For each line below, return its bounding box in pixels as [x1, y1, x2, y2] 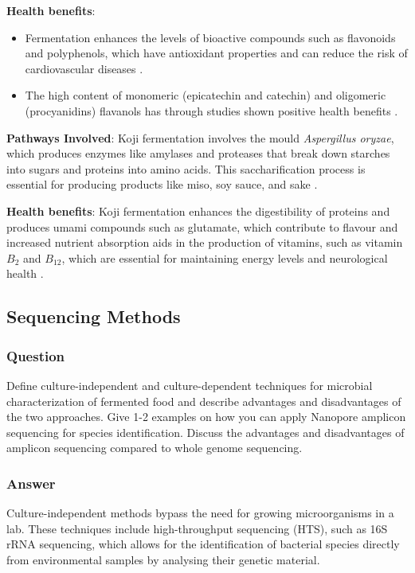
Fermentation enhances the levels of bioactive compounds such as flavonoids [25, 29, 396, 45]
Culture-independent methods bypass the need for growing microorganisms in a [6, 505, 394, 521]
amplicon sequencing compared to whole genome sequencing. [6, 439, 303, 456]
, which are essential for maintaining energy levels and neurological [61, 249, 388, 266]
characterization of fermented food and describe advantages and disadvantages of [6, 392, 401, 409]
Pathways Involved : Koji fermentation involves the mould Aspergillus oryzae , [6, 129, 394, 146]
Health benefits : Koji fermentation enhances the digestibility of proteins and [6, 202, 390, 219]
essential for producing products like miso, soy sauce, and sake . [6, 176, 318, 193]
